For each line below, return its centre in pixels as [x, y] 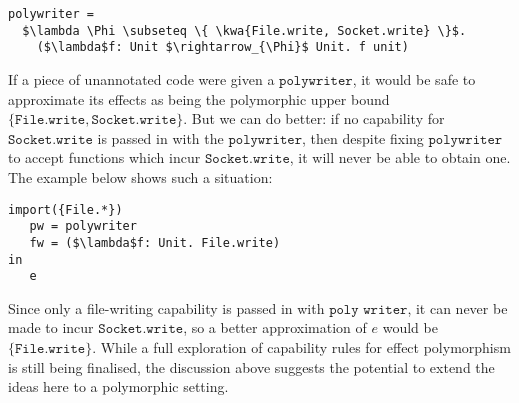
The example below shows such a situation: [140, 176]
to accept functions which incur [104, 157]
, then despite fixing [363, 137]
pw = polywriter [83, 226]
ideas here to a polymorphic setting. [118, 386]
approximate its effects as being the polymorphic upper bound [199, 98]
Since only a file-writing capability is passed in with [166, 307]
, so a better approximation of [275, 327]
